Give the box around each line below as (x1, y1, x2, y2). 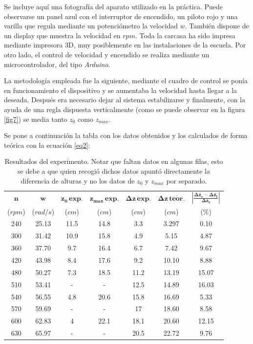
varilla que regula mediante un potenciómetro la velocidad (4, 21, 178, 31)
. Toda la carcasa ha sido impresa (135, 30, 235, 40)
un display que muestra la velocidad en (4, 30, 121, 40)
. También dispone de (185, 21, 249, 31)
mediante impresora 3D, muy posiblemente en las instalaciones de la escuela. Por (4, 40, 246, 50)
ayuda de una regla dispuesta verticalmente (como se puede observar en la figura (4, 104, 245, 114)
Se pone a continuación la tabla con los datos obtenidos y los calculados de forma (4, 130, 248, 140)
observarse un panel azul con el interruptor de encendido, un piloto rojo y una (4, 11, 238, 21)
